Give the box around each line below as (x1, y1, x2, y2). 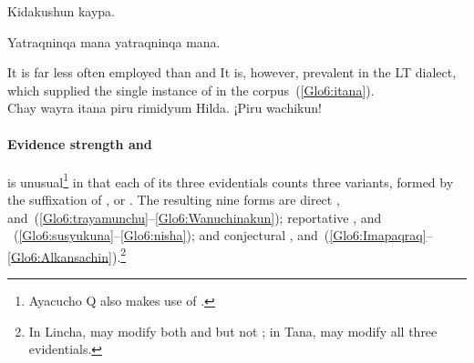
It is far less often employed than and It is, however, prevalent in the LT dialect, (7, 63, 457, 82)
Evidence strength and (7, 134, 152, 153)
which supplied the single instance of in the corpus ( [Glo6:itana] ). (7, 80, 375, 99)
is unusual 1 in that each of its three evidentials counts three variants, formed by (7, 169, 454, 191)
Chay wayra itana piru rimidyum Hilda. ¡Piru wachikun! (7, 98, 322, 117)
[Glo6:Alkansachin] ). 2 (7, 244, 127, 266)
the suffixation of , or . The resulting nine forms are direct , (7, 190, 340, 209)
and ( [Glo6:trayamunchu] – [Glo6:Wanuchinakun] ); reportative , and (7, 207, 382, 227)
